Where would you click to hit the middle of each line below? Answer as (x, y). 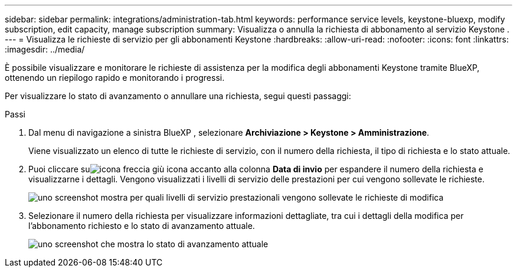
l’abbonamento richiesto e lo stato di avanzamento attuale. (142, 226)
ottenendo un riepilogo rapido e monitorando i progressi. (115, 78)
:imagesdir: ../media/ (45, 49)
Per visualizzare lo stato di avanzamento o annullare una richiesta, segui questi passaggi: (178, 96)
